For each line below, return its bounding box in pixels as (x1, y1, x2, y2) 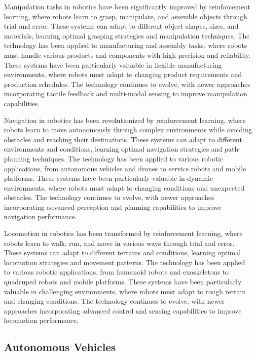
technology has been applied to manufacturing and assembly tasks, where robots (4, 40, 247, 50)
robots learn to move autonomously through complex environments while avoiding (4, 124, 252, 135)
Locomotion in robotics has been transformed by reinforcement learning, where (4, 228, 243, 238)
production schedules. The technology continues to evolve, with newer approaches (4, 79, 250, 89)
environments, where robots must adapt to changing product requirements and (4, 69, 242, 79)
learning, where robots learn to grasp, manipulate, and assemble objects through (4, 11, 247, 21)
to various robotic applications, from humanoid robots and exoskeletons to (4, 267, 229, 277)
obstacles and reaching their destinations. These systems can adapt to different (4, 134, 242, 144)
